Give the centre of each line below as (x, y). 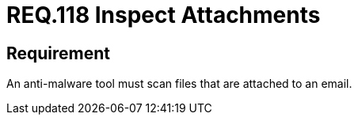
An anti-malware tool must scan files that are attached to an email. (179, 84)
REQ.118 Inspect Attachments (164, 15)
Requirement (59, 53)
